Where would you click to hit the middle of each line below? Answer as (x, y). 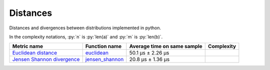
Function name (103, 46)
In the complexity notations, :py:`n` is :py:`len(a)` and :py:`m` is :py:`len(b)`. (86, 37)
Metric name (28, 46)
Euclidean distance (35, 53)
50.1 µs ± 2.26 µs (149, 53)
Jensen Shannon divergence (46, 60)
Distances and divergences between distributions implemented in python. (85, 28)
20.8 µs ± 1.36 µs (149, 60)
